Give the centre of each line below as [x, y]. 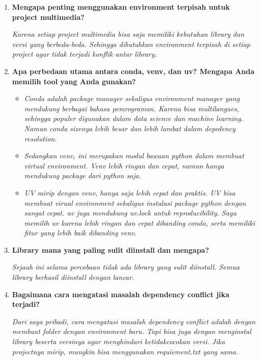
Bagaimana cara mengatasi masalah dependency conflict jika [121, 294]
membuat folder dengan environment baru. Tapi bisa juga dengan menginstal [132, 331]
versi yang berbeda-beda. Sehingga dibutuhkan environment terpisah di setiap [131, 44]
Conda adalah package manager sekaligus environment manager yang [132, 98]
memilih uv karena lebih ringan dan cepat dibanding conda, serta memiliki [140, 222]
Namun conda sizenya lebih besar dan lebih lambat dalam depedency [130, 128]
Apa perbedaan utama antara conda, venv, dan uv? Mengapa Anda [133, 71]
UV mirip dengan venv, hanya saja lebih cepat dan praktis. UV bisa [130, 192]
